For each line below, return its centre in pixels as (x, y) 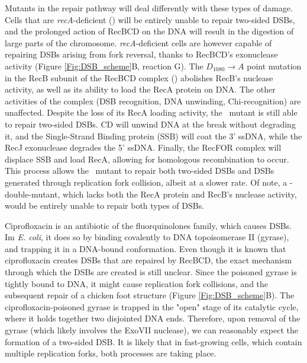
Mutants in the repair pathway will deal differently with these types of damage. (149, 8)
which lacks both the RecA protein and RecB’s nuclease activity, (180, 194)
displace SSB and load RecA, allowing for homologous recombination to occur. (147, 159)
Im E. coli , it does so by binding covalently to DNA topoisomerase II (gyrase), (147, 237)
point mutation (274, 66)
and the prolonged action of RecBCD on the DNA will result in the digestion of (149, 31)
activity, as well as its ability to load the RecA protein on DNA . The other (140, 89)
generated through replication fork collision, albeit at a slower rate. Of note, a (146, 182)
